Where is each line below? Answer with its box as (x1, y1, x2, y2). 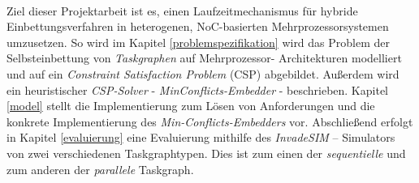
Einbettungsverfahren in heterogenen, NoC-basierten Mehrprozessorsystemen (6, 18, 389, 35)
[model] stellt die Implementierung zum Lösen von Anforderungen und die (6, 97, 375, 114)
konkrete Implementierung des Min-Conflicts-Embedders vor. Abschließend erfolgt (6, 113, 413, 130)
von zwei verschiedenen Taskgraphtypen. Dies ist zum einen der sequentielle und (6, 144, 406, 161)
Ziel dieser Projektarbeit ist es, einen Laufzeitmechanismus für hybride (6, 2, 358, 19)
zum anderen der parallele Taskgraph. (6, 160, 194, 177)
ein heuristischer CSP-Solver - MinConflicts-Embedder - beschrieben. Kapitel (6, 81, 388, 98)
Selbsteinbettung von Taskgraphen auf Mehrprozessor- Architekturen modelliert (6, 49, 402, 66)
